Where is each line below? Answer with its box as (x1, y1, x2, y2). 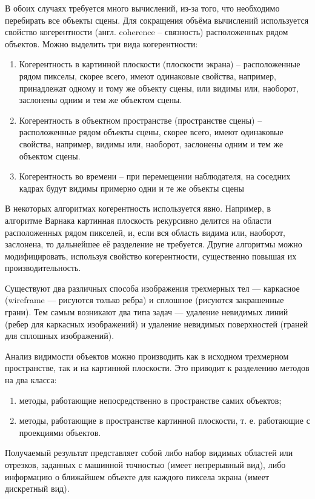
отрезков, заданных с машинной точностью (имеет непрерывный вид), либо (5, 458, 286, 471)
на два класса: (5, 373, 57, 386)
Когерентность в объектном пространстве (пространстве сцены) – (19, 113, 262, 126)
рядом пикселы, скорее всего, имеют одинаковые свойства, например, (19, 69, 276, 82)
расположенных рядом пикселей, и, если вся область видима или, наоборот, (5, 226, 285, 238)
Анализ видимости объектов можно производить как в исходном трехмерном (5, 349, 289, 362)
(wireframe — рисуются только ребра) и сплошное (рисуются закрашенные (5, 293, 284, 306)
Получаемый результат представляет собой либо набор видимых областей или (5, 446, 293, 459)
